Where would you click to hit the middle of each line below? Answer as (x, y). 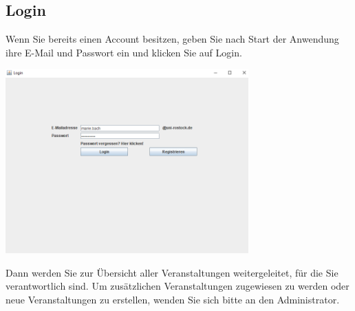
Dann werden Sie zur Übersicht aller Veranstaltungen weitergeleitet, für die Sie (172, 272)
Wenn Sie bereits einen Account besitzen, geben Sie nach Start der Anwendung (172, 39)
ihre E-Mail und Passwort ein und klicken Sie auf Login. (124, 52)
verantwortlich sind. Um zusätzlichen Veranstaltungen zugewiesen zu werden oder (177, 286)
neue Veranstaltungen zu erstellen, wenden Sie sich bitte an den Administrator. (173, 299)
